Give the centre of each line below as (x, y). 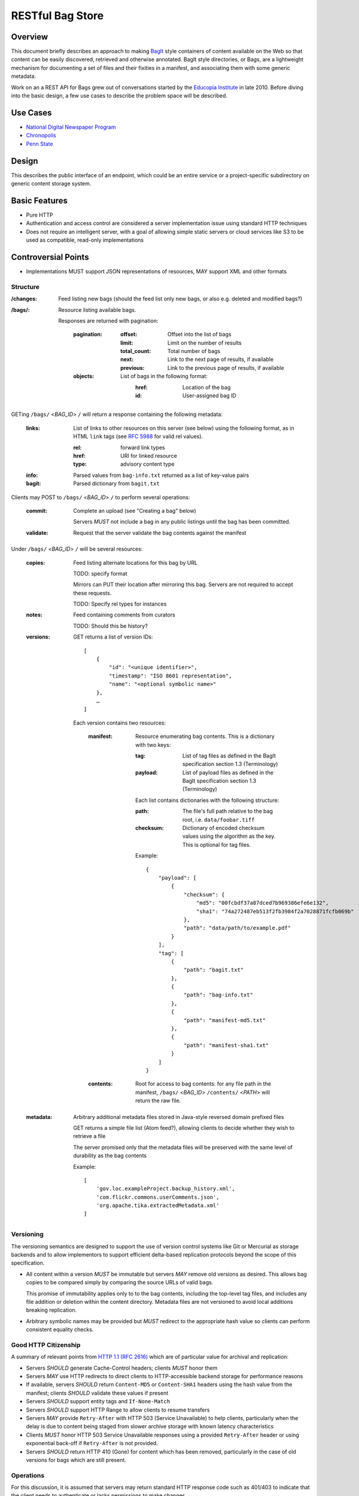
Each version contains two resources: (120, 723)
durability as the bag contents (110, 1156)
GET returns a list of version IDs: (113, 637)
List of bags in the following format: (164, 376)
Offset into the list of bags (200, 335)
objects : (84, 376)
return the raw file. (158, 1100)
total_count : (136, 351)
